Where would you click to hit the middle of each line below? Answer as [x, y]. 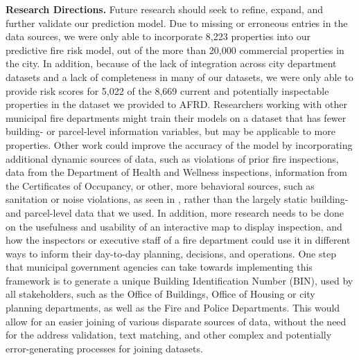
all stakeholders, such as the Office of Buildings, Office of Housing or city [160, 294]
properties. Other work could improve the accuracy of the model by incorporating [179, 144]
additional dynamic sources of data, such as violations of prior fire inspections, [172, 158]
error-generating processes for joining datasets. [104, 348]
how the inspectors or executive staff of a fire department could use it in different [178, 240]
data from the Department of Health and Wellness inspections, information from [177, 172]
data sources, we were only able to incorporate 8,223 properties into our [158, 36]
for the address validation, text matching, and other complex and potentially [169, 335]
